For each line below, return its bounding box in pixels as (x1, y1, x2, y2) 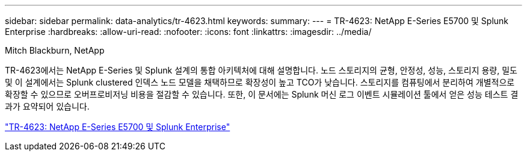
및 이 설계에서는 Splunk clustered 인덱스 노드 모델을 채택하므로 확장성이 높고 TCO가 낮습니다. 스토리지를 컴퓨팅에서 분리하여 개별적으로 (5, 77, 515, 87)
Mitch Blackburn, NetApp (5, 45, 105, 55)
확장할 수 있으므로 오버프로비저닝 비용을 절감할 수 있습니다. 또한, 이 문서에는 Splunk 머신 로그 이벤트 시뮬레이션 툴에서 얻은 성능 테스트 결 (5, 89, 519, 99)
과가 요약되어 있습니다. (5, 101, 90, 111)
